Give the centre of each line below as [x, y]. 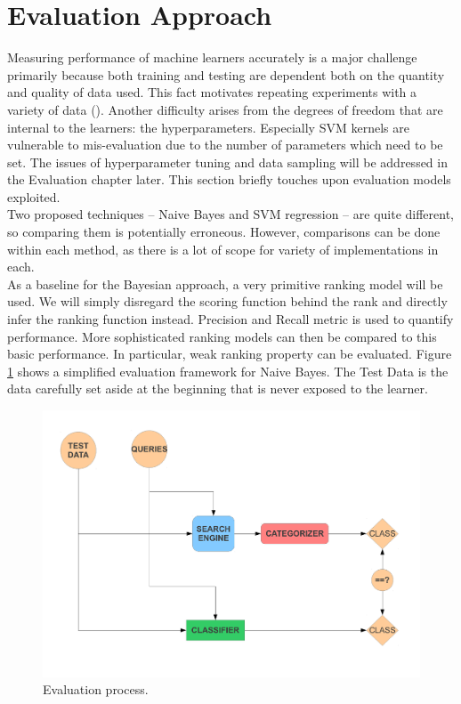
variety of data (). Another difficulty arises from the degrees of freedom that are [225, 109]
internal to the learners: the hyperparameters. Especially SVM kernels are [208, 127]
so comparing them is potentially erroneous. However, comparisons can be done [224, 232]
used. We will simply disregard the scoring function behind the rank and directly [227, 301]
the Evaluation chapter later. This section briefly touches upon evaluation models [229, 179]
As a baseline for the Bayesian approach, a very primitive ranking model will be [225, 283]
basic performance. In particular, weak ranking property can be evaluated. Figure [230, 354]
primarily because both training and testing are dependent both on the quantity [226, 74]
